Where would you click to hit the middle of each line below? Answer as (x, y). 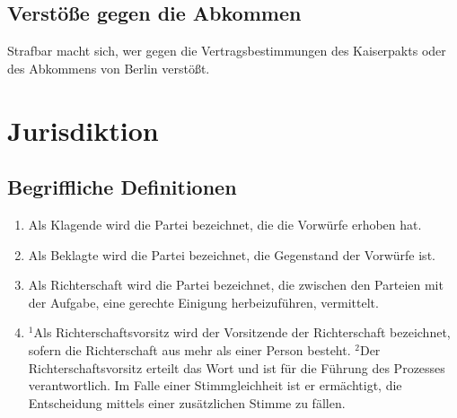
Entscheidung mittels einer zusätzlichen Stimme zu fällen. (187, 402)
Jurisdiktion (83, 130)
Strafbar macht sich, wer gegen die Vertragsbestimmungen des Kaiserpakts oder (227, 51)
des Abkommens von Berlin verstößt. (109, 68)
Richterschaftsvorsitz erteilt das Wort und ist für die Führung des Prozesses (237, 367)
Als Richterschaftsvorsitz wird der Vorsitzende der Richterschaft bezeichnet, (242, 332)
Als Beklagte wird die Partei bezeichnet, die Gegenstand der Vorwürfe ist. (232, 254)
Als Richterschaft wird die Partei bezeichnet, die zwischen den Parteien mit (236, 285)
